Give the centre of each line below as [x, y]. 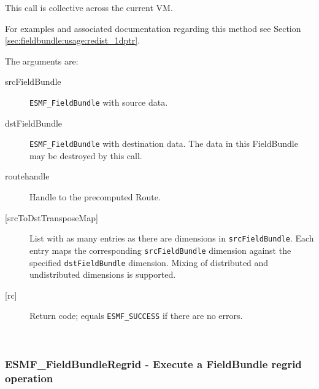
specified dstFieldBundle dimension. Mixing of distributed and [149, 262]
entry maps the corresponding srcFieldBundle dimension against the [160, 250]
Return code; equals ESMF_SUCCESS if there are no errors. [136, 316]
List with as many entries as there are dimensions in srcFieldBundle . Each [172, 238]
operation [29, 378]
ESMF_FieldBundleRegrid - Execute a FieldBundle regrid [153, 363]
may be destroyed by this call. [86, 155]
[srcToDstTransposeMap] [52, 217]
